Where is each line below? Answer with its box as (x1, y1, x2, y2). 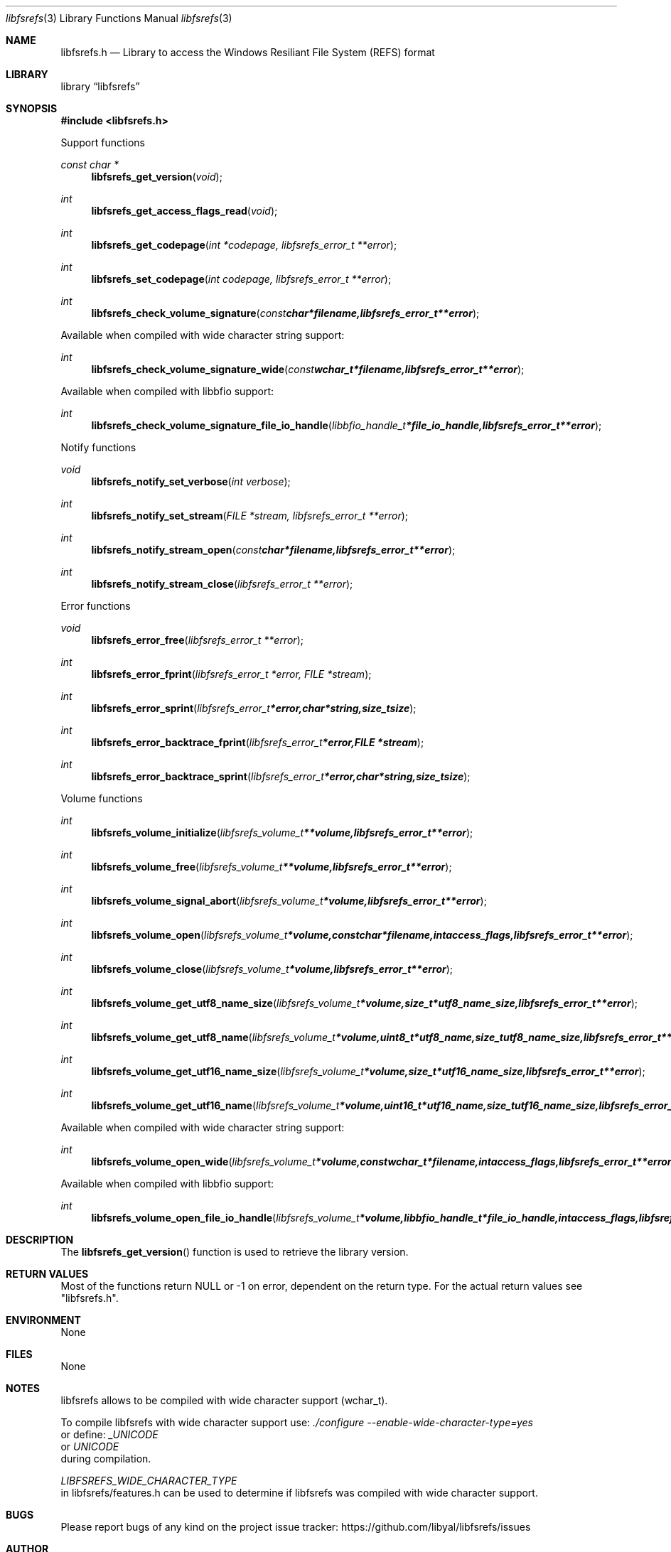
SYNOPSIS (6, 102, 58, 114)
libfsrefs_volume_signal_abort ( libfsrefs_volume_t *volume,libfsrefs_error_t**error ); (91, 895, 487, 907)
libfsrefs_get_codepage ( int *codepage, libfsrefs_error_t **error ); (91, 239, 397, 251)
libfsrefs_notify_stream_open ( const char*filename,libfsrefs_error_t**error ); (91, 544, 456, 556)
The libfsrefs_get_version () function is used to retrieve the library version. (60, 1246, 409, 1258)
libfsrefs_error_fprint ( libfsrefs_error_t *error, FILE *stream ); (91, 668, 372, 680)
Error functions (60, 600, 131, 612)
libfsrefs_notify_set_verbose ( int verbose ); (91, 475, 291, 487)
